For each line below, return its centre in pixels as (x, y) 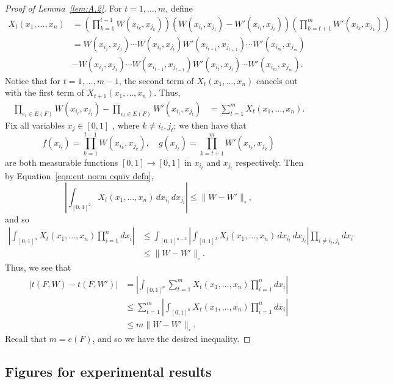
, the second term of (157, 80)
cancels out (277, 80)
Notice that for (33, 80)
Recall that (26, 338)
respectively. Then (270, 162)
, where (126, 125)
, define (179, 8)
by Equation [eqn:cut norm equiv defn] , (79, 176)
